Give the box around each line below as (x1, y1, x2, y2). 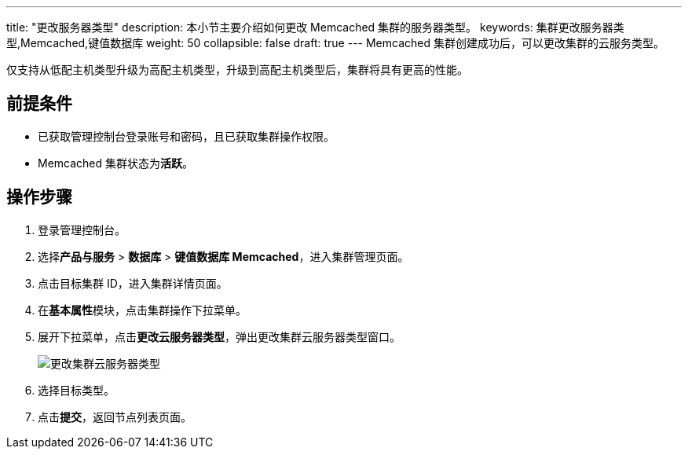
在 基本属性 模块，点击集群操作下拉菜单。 (38, 303, 247, 317)
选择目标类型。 (38, 383, 115, 397)
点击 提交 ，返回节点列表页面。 (38, 409, 192, 424)
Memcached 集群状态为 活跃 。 (38, 156, 194, 170)
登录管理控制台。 (38, 222, 126, 237)
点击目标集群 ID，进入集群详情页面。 (38, 276, 228, 290)
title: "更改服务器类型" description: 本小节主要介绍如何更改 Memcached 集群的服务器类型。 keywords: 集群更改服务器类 (6, 20, 624, 34)
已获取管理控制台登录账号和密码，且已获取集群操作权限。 (38, 129, 335, 143)
